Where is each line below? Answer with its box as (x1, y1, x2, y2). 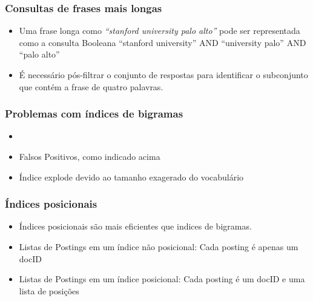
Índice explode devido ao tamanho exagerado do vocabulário (19, 170, 244, 183)
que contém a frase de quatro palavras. (19, 80, 163, 93)
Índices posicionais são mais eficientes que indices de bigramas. (19, 220, 252, 233)
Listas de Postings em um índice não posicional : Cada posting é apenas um (19, 240, 298, 253)
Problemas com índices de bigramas (5, 106, 183, 121)
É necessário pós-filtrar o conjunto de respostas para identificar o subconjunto (19, 68, 308, 81)
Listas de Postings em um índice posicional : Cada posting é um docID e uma (19, 273, 305, 285)
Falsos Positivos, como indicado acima (19, 150, 160, 162)
